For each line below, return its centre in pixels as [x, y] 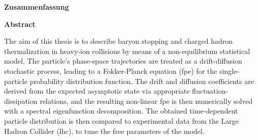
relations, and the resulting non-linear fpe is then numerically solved [146, 101]
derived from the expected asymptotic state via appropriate [97, 91]
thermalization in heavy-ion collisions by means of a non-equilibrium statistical [127, 51]
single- [230, 71]
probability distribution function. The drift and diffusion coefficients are [142, 81]
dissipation [21, 101]
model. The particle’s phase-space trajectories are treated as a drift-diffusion [123, 61]
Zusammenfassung [37, 7]
